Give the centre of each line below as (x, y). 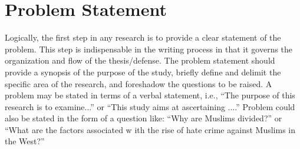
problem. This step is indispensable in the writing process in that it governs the (149, 49)
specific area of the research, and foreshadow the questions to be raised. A (139, 83)
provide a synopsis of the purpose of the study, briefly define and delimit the (143, 72)
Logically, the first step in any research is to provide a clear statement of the (143, 37)
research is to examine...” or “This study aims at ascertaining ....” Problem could (150, 106)
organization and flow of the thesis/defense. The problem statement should (140, 60)
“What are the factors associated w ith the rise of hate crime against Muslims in (150, 129)
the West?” (25, 141)
